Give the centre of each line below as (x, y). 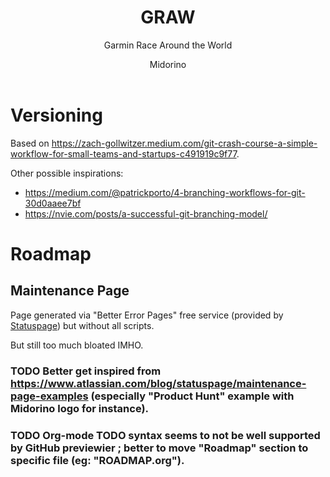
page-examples (49, 396)
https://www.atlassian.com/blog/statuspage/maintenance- (158, 383)
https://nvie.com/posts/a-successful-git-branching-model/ (146, 213)
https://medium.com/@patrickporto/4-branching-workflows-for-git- (165, 192)
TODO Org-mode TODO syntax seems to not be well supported (165, 435)
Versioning (56, 115)
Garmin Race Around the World (168, 45)
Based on (30, 143)
